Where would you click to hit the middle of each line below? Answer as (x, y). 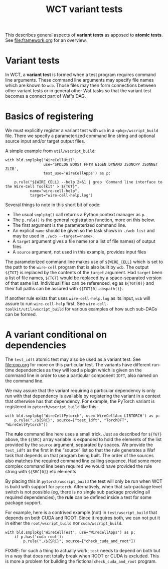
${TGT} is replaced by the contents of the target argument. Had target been (84, 273)
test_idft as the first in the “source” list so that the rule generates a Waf (80, 450)
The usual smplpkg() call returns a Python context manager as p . (79, 215)
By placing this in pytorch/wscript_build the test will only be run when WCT (84, 481)
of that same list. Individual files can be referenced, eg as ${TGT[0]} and (79, 283)
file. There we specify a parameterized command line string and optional (80, 136)
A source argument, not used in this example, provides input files (79, 252)
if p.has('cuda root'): (39, 537)
